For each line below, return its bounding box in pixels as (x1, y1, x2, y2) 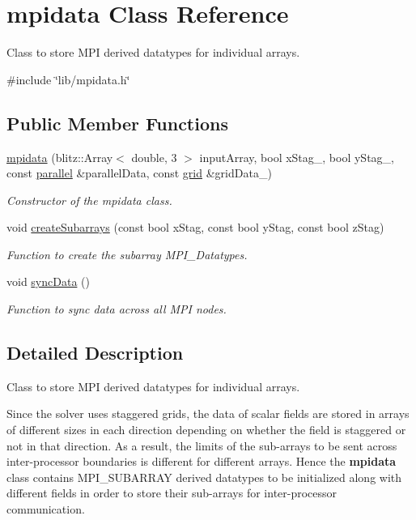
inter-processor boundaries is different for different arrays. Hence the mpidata (6, 453, 397, 470)
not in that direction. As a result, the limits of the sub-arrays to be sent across (6, 437, 397, 454)
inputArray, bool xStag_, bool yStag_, (199, 148, 394, 165)
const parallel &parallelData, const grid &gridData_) (6, 164, 272, 181)
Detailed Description (6, 340, 184, 365)
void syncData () (6, 273, 90, 290)
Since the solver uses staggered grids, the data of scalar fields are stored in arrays (6, 405, 410, 422)
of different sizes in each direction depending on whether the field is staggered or (6, 421, 406, 438)
